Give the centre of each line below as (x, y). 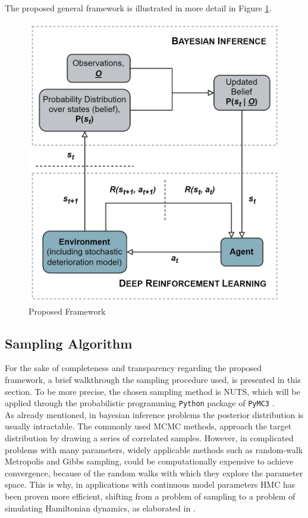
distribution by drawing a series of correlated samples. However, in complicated (149, 438)
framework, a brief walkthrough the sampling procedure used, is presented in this (153, 379)
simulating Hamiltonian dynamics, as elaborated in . (100, 508)
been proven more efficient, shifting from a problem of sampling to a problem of (150, 496)
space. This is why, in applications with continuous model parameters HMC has (150, 484)
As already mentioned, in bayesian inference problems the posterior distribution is (154, 414)
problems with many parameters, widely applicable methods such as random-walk (154, 449)
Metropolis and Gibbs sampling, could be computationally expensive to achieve (149, 461)
